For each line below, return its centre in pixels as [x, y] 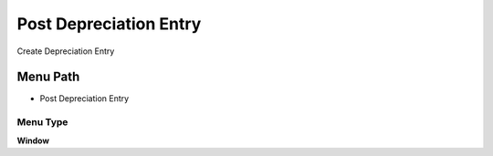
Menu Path [48, 77]
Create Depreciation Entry [66, 51]
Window [33, 140]
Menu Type [42, 122]
